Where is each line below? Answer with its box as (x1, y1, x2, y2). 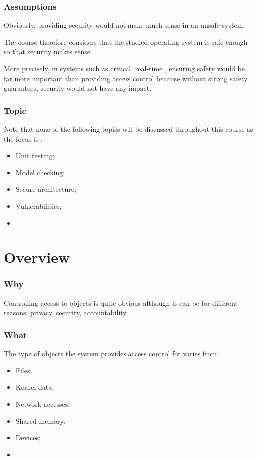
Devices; (15, 432, 41, 443)
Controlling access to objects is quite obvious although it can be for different (4, 297, 238, 308)
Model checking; (15, 167, 65, 177)
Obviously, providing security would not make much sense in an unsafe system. (4, 20, 245, 30)
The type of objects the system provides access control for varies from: (4, 348, 219, 359)
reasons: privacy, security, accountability (4, 307, 127, 318)
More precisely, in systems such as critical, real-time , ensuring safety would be (4, 63, 245, 73)
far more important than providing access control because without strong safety (4, 73, 248, 83)
